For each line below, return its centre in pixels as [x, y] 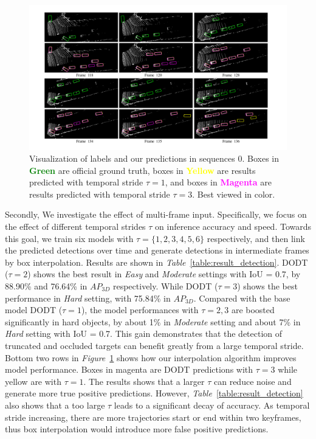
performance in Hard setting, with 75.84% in [88, 298]
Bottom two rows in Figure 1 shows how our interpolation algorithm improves [151, 357]
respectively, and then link [256, 238]
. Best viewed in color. [234, 194]
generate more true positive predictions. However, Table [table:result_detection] [154, 393]
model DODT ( [34, 310]
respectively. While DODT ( [165, 286]
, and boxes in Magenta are [218, 182]
